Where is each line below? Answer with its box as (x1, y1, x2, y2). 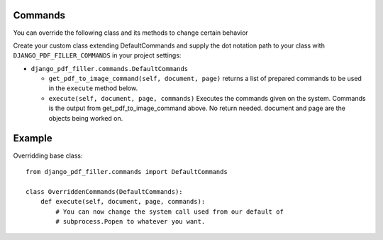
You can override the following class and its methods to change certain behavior (13, 28, 248, 37)
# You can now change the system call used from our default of (55, 207, 284, 216)
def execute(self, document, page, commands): (40, 197, 206, 206)
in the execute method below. (48, 84, 138, 92)
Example (13, 132, 52, 145)
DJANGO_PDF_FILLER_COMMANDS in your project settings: (13, 51, 182, 60)
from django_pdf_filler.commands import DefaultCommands (26, 168, 228, 175)
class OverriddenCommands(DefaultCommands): (26, 187, 184, 195)
